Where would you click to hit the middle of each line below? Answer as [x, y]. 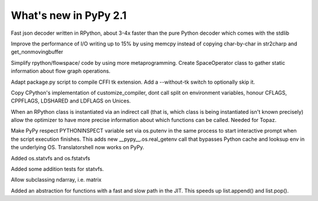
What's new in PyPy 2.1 [69, 15]
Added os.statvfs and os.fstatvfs [51, 158]
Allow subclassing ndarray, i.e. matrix [56, 180]
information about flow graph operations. [61, 71]
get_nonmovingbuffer [37, 52]
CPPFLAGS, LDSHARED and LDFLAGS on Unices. [71, 101]
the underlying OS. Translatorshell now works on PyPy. [77, 147]
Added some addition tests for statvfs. [57, 169]
